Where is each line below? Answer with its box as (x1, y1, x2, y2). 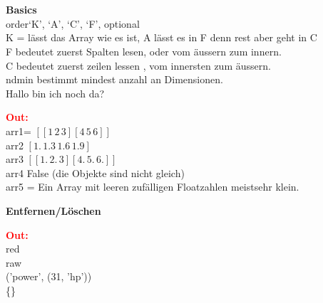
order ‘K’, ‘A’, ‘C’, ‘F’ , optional (6, 16, 140, 31)
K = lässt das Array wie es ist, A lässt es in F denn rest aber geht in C (6, 30, 317, 45)
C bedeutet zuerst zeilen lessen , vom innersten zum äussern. (6, 58, 271, 73)
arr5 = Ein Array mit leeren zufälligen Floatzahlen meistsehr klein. (6, 179, 299, 194)
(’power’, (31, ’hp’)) (6, 269, 92, 284)
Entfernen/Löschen (6, 203, 101, 218)
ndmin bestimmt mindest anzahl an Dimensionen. (6, 72, 223, 87)
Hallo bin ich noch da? (6, 85, 105, 100)
